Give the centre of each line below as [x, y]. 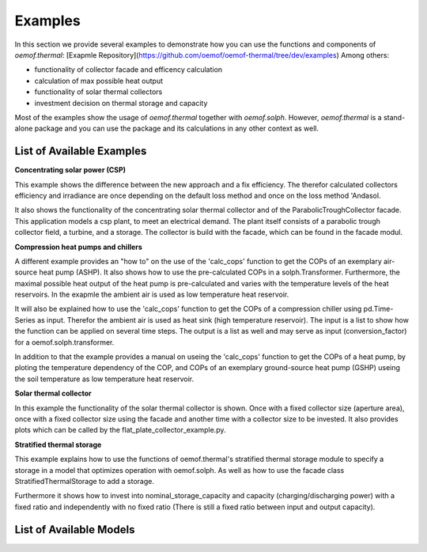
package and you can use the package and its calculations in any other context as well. [177, 129]
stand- [395, 117]
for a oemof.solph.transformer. [64, 342]
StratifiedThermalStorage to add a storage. [84, 481]
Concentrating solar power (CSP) [70, 170]
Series [25, 319]
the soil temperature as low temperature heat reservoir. [104, 379]
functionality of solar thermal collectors [98, 92]
